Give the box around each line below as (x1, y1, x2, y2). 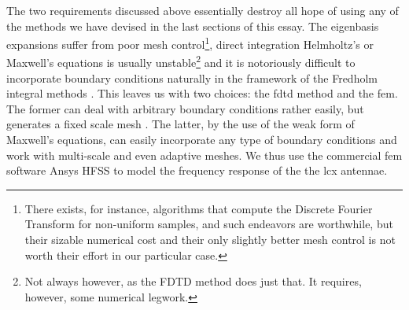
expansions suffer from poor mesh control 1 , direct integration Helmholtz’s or (6, 34, 374, 52)
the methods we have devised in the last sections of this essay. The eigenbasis (6, 17, 379, 34)
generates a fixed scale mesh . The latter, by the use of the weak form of (6, 116, 355, 132)
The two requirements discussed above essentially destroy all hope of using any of (6, 2, 399, 18)
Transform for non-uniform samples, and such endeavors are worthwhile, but (24, 216, 393, 232)
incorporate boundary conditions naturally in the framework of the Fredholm (6, 69, 378, 86)
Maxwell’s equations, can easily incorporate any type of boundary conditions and (6, 131, 397, 148)
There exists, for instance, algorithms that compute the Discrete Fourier (24, 200, 373, 216)
